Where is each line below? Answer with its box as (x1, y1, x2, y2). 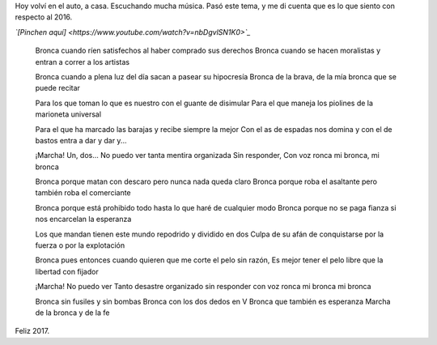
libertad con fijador (35, 266, 99, 276)
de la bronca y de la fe (35, 308, 110, 317)
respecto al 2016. (15, 12, 73, 22)
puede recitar (35, 83, 81, 93)
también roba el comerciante (35, 188, 131, 198)
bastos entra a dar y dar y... (35, 135, 127, 145)
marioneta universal (35, 109, 101, 119)
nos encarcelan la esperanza (35, 215, 132, 224)
